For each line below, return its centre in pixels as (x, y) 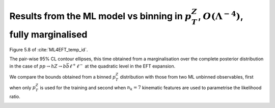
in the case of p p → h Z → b (38, 66)
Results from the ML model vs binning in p (101, 16)
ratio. (15, 97)
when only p (22, 87)
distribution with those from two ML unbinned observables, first (187, 77)
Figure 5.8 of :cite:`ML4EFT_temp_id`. (49, 49)
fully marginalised (48, 34)
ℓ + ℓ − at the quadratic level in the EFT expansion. (122, 66)
